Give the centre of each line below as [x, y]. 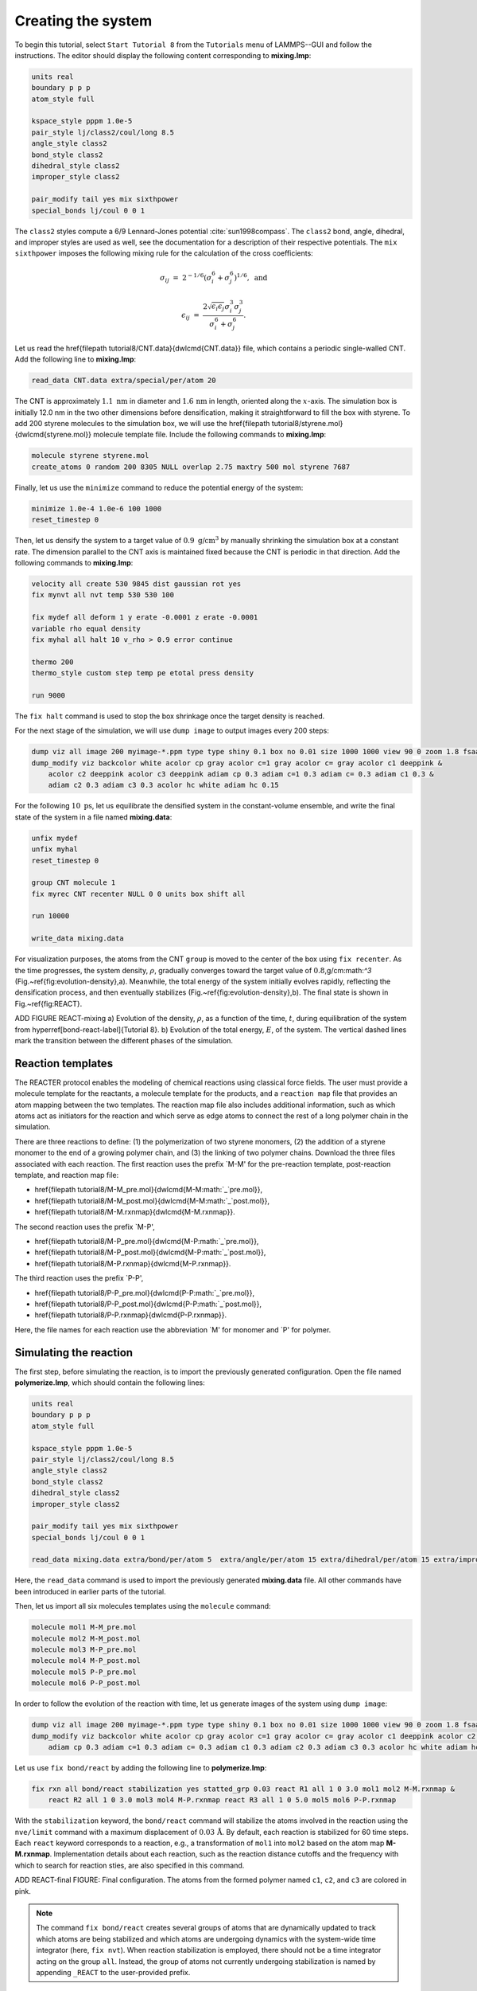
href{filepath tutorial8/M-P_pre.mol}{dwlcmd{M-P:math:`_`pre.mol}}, [147, 1241]
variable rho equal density [86, 628]
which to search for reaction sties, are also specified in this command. [130, 1865]
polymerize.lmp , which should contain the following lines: [110, 1383]
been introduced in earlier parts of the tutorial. [90, 1591]
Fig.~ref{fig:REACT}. [48, 1003]
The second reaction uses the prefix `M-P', [85, 1226]
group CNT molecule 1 [74, 883]
